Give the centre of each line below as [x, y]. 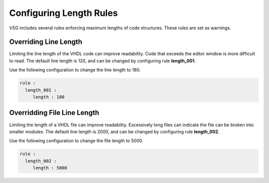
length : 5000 [50, 168]
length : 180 [49, 97]
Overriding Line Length [46, 42]
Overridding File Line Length [54, 113]
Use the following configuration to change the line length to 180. [75, 70]
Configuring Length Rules [64, 13]
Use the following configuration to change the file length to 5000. [76, 141]
